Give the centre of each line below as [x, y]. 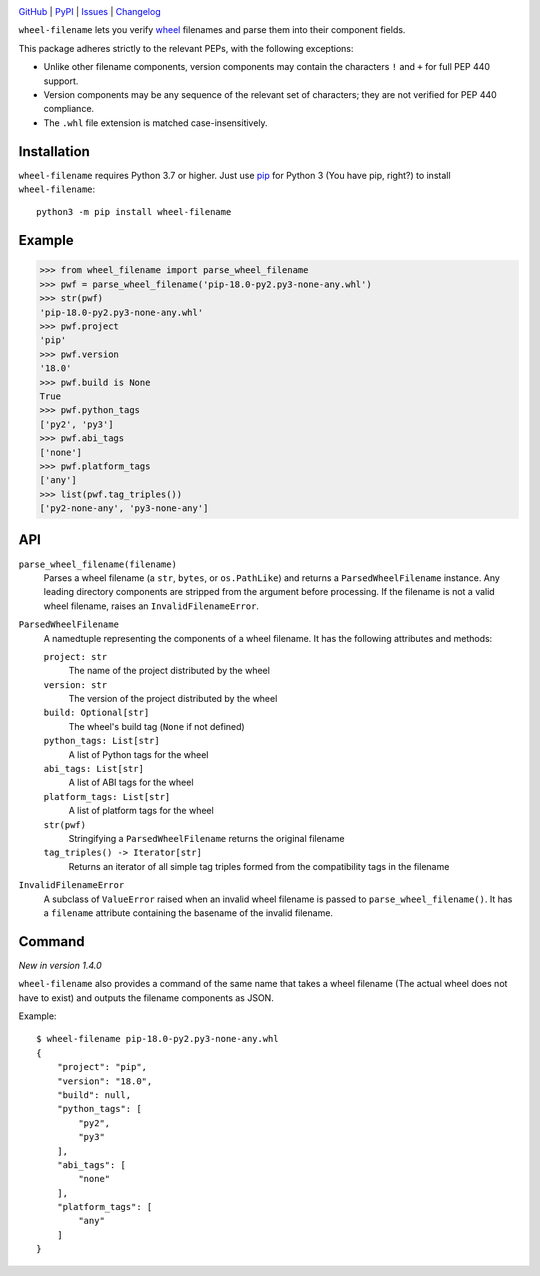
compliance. [69, 109]
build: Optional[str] [96, 713]
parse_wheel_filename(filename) [97, 564]
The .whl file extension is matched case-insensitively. [156, 122]
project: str [75, 656]
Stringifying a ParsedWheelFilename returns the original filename [206, 838]
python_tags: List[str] [101, 741]
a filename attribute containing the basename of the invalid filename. [188, 912]
